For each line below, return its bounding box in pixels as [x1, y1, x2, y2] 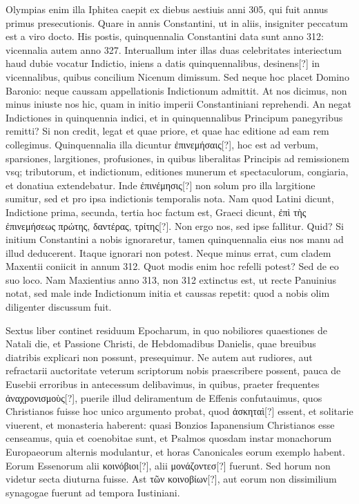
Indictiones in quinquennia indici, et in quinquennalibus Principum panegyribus [6, 110, 343, 124]
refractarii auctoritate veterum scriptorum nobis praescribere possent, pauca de [6, 363, 341, 378]
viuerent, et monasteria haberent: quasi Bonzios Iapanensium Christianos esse [6, 417, 335, 432]
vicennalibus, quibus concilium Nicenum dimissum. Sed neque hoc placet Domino [6, 69, 349, 84]
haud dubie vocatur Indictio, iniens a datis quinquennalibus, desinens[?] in [6, 56, 320, 70]
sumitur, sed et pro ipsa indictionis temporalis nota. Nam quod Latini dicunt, [6, 191, 334, 206]
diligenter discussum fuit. [6, 300, 112, 314]
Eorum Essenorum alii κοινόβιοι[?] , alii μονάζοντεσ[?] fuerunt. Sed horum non [6, 458, 331, 472]
